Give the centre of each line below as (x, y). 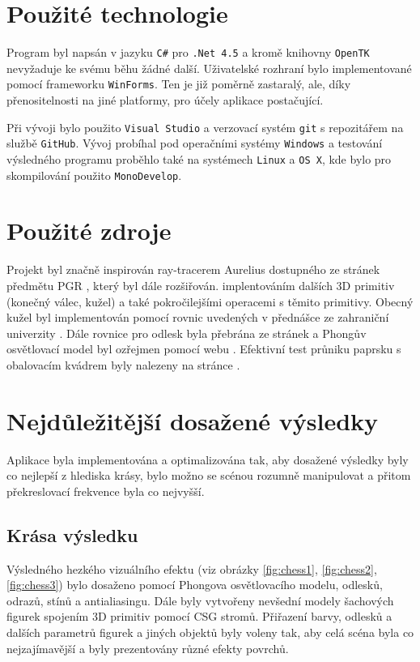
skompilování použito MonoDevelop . (94, 175)
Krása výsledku (72, 534)
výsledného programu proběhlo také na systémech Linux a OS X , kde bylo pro (199, 158)
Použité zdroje (89, 231)
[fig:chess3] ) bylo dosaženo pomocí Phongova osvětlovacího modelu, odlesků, (195, 585)
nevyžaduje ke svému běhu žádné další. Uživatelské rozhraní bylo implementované (209, 68)
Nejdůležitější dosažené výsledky (193, 420)
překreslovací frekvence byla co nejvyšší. (106, 491)
